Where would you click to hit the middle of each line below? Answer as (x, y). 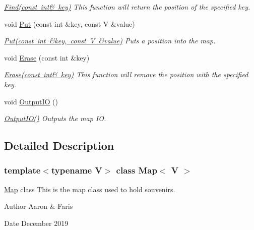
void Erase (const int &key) (47, 57)
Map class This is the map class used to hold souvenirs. (90, 189)
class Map (137, 170)
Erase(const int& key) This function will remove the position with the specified (126, 74)
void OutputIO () (31, 101)
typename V (77, 170)
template (22, 170)
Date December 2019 (36, 223)
